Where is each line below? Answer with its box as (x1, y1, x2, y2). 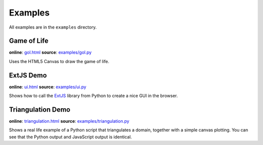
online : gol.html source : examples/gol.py (9, 49, 92, 55)
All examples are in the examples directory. (9, 24, 97, 30)
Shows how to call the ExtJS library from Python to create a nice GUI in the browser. (9, 93, 178, 99)
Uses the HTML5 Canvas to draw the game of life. (9, 58, 110, 64)
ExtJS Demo (9, 71, 47, 80)
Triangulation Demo (9, 105, 71, 113)
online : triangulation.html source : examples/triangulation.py (9, 118, 130, 124)
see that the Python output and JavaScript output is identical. (9, 134, 132, 140)
